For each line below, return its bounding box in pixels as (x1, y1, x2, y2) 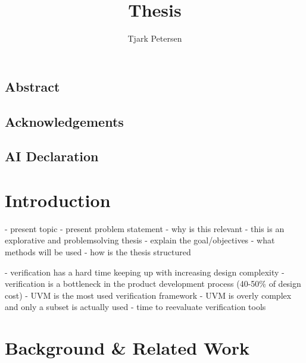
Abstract (5, 77, 60, 95)
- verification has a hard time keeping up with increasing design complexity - (5, 265, 285, 278)
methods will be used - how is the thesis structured (5, 245, 191, 258)
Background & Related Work (5, 336, 249, 360)
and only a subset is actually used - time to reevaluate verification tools (5, 301, 266, 313)
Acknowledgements (5, 112, 124, 130)
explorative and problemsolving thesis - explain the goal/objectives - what (5, 234, 275, 246)
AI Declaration (5, 147, 99, 165)
